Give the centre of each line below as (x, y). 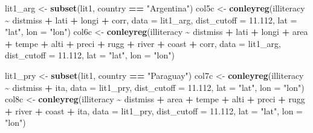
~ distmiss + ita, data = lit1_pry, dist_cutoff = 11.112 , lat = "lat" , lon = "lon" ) (155, 87)
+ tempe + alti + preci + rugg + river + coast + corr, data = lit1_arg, (143, 43)
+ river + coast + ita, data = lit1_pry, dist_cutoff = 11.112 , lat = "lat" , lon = (154, 110)
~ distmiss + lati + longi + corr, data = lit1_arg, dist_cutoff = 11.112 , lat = (151, 20)
